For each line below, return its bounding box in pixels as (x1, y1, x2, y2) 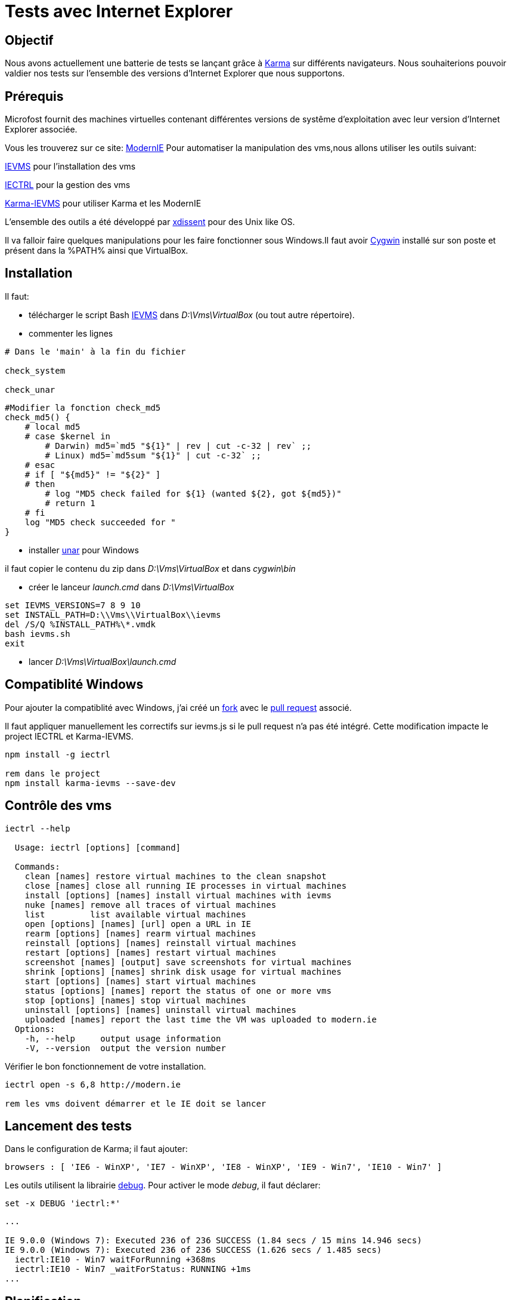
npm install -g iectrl (5, 749, 111, 759)
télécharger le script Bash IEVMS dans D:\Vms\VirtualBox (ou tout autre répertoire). (29, 309, 355, 320)
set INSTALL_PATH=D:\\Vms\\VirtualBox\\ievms (5, 609, 221, 620)
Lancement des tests (5, 1118, 132, 1133)
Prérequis (5, 88, 64, 104)
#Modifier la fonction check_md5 (5, 402, 161, 412)
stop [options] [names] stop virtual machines (24, 995, 246, 1005)
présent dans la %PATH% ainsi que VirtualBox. (5, 245, 188, 256)
